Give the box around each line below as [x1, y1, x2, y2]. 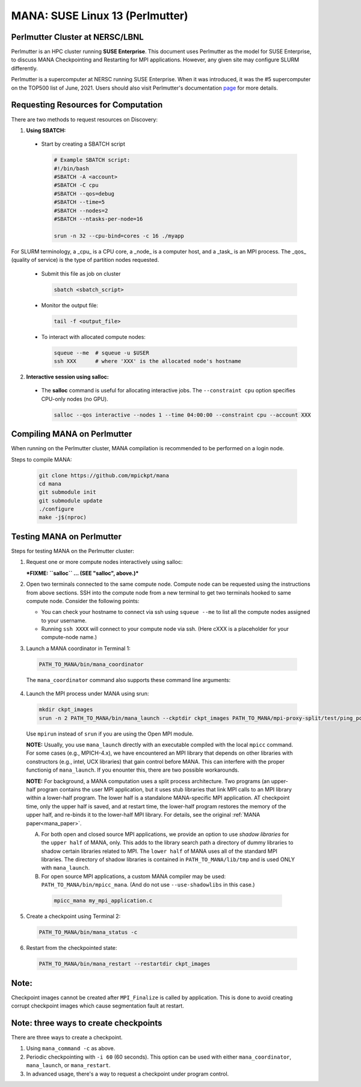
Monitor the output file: [41, 302, 99, 309]
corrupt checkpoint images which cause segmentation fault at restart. [11, 1002, 185, 1009]
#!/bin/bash [54, 165, 90, 172]
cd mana [39, 480, 61, 487]
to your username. [41, 617, 87, 624]
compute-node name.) [41, 634, 97, 641]
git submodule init [39, 489, 96, 496]
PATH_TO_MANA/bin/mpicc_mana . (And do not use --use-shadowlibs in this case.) [41, 881, 255, 888]
